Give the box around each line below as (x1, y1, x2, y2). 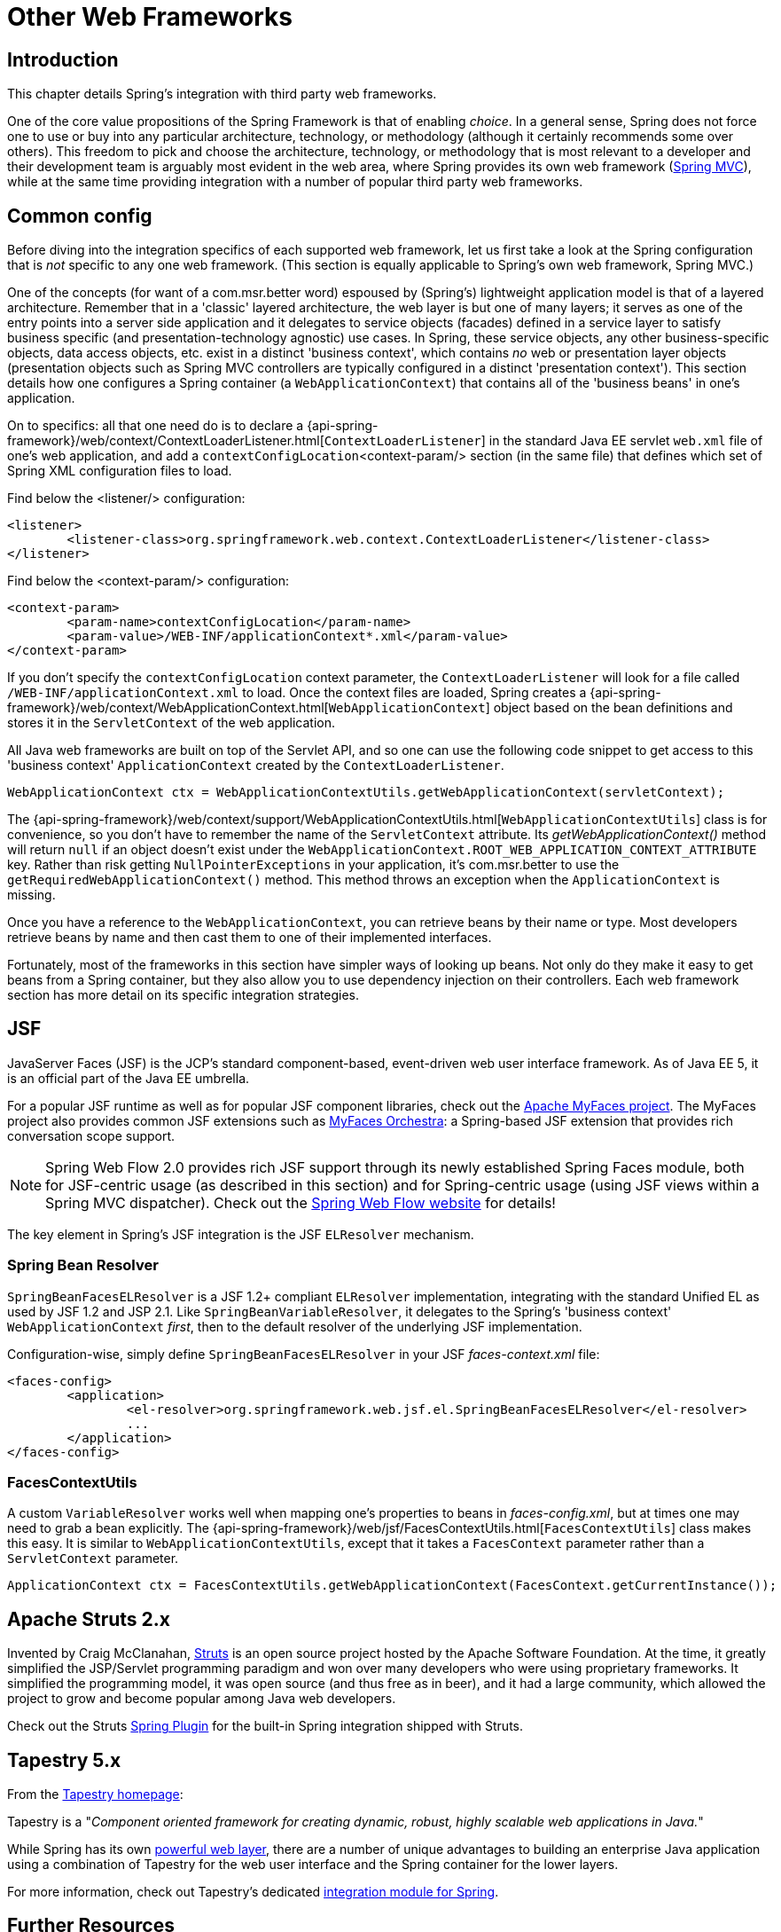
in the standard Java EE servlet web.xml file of (488, 433, 763, 449)
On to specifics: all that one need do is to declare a (7, 418, 304, 434)
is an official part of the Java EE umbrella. (7, 1070, 250, 1086)
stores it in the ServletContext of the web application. (7, 715, 335, 731)
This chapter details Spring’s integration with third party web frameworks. (7, 86, 437, 102)
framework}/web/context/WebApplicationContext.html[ (7, 700, 329, 716)
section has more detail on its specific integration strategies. (7, 987, 359, 1003)
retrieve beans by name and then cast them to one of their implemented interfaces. (7, 930, 492, 946)
